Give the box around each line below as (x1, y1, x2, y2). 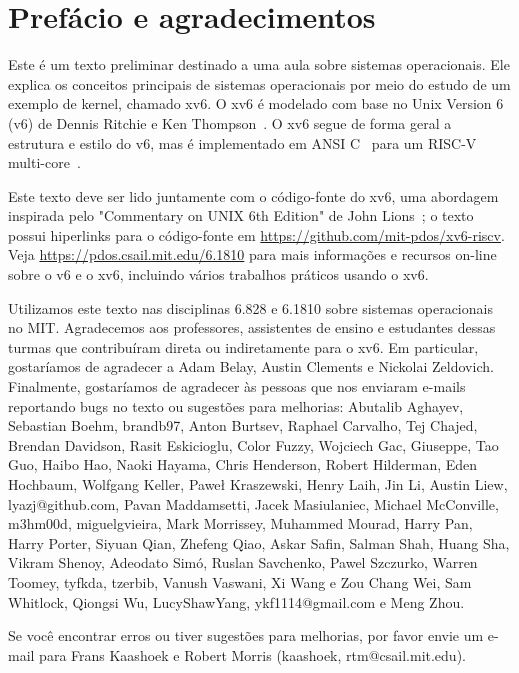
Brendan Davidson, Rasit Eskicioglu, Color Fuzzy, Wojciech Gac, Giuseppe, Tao (8, 434, 499, 455)
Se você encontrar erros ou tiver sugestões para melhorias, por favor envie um (8, 625, 484, 646)
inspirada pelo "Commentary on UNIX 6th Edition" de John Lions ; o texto (8, 205, 474, 226)
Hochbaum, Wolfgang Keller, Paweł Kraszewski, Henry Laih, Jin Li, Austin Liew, (8, 474, 508, 494)
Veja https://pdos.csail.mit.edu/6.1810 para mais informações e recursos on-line (8, 244, 497, 265)
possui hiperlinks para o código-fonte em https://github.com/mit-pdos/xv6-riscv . (8, 224, 505, 245)
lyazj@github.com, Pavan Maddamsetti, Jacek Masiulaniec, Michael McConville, (8, 493, 499, 514)
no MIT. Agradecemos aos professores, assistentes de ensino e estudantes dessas (8, 317, 496, 338)
